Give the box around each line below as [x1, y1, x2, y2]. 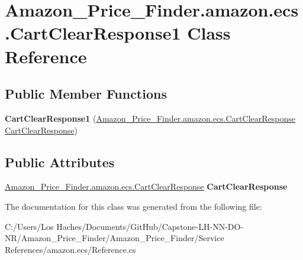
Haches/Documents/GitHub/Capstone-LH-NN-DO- [56, 220, 244, 232]
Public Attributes [5, 152, 115, 171]
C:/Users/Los [5, 220, 54, 232]
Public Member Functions [5, 84, 167, 103]
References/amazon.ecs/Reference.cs [5, 243, 136, 255]
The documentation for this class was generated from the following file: [5, 200, 262, 212]
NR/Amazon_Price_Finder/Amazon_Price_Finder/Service [5, 232, 224, 244]
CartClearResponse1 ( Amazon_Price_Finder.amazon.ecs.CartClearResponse [5, 112, 295, 124]
